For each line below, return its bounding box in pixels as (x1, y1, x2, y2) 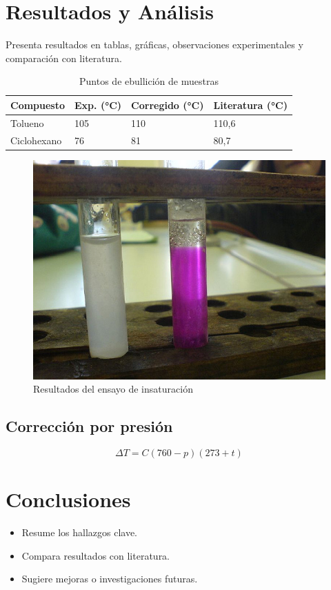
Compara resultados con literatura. (21, 548, 170, 562)
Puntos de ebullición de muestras (79, 74, 219, 88)
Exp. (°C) (74, 97, 122, 112)
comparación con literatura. (6, 50, 122, 65)
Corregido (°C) (131, 97, 204, 112)
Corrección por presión (6, 415, 173, 437)
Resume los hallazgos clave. (21, 525, 138, 540)
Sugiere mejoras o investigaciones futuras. (21, 571, 198, 586)
